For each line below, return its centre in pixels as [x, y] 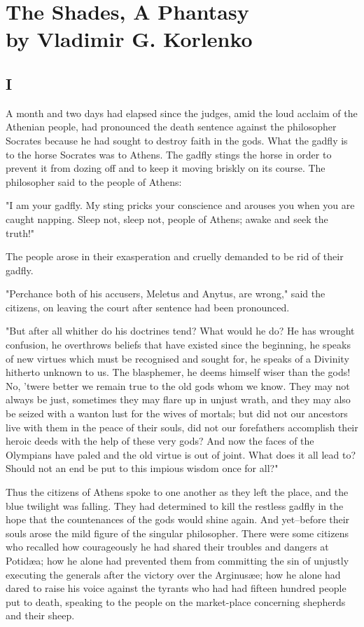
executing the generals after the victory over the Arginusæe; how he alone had [173, 574]
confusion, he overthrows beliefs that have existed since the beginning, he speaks [178, 345]
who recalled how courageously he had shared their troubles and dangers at [167, 547]
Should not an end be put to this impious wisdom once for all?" [142, 468]
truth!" [20, 232]
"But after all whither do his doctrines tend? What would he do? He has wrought [180, 331]
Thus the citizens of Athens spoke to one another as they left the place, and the [177, 492]
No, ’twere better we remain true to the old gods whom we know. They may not [178, 385]
